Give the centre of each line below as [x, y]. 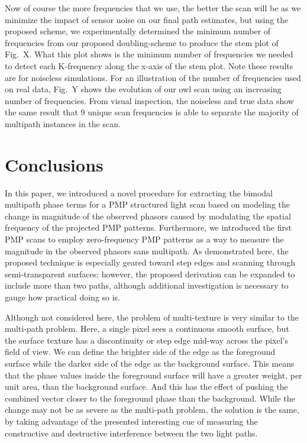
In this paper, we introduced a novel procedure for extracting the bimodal [139, 193]
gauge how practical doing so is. [63, 297]
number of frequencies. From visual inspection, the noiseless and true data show [149, 100]
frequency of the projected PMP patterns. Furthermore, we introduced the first [148, 227]
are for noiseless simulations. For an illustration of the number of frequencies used [153, 77]
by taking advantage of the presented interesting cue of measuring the [131, 421]
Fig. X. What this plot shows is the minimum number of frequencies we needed [149, 54]
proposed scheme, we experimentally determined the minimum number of [138, 31]
